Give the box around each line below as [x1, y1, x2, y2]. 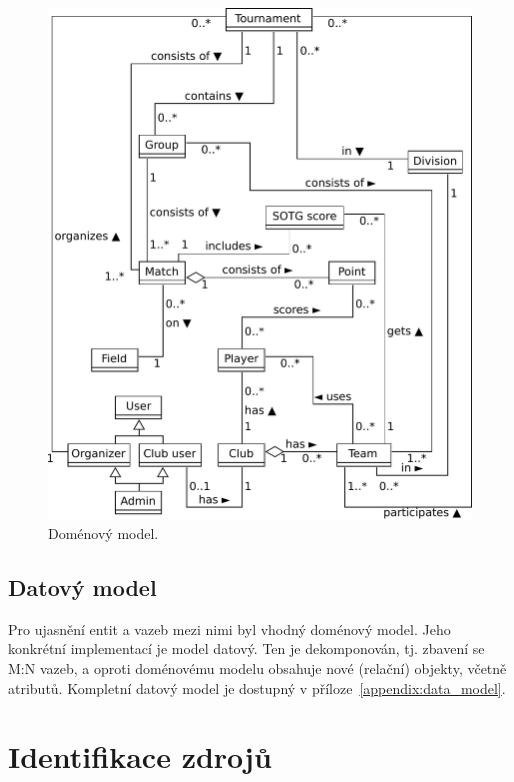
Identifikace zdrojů [8, 736, 272, 777]
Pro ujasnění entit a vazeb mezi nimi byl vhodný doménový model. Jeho [8, 618, 451, 639]
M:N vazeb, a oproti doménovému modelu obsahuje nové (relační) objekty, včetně [8, 657, 507, 678]
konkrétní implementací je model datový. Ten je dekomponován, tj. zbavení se [8, 638, 485, 659]
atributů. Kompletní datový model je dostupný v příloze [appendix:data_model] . [8, 677, 506, 698]
